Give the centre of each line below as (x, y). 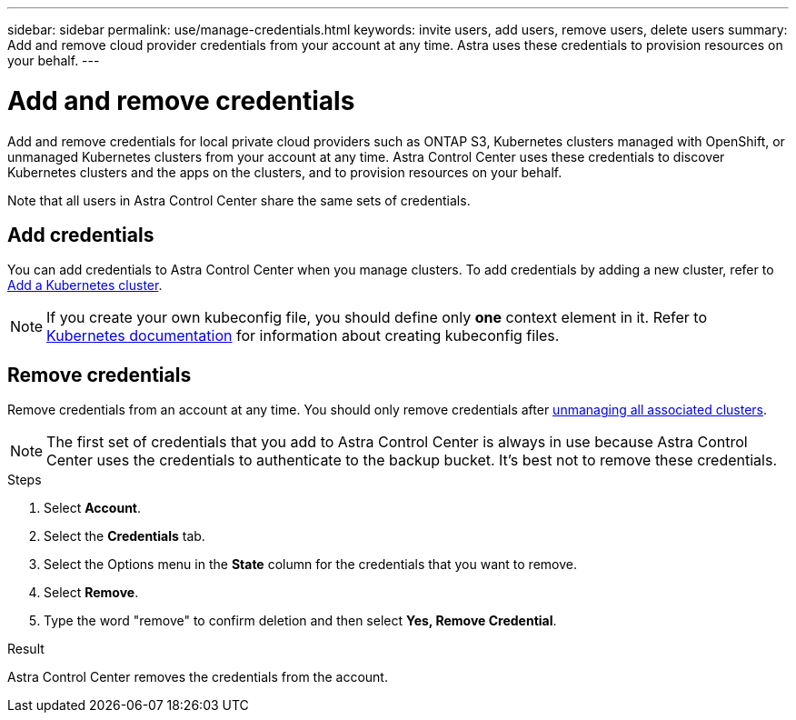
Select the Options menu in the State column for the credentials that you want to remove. (310, 565)
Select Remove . (91, 593)
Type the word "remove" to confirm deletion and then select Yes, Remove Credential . (300, 621)
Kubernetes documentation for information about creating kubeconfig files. (303, 336)
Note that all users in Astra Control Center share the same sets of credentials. (239, 200)
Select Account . (93, 508)
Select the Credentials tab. (124, 536)
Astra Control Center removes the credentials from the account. (198, 677)
